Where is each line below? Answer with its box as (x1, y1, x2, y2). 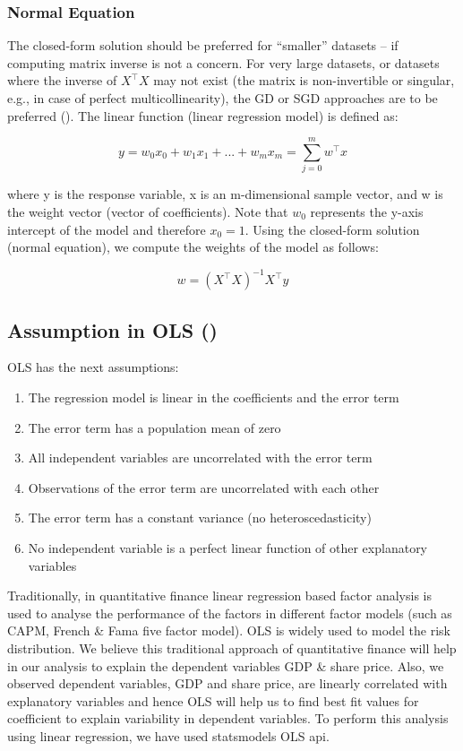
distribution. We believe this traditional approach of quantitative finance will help (7, 638, 457, 657)
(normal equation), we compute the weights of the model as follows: (7, 237, 379, 256)
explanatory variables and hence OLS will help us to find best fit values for (7, 691, 419, 710)
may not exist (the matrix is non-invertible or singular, (153, 71, 455, 90)
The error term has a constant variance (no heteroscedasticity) (28, 508, 372, 527)
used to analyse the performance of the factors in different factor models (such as (7, 603, 452, 622)
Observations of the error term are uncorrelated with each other (28, 478, 380, 496)
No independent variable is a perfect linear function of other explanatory (28, 538, 428, 557)
